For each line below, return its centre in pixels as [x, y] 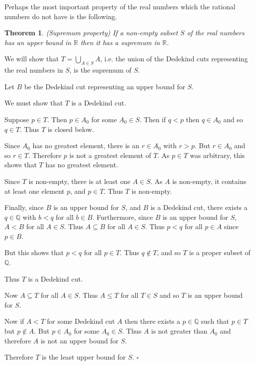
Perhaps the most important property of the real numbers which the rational [120, 6]
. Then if [153, 119]
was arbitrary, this [217, 155]
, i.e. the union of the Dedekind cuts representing [174, 59]
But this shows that [34, 252]
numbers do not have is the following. [61, 16]
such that [215, 321]
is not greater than [179, 331]
